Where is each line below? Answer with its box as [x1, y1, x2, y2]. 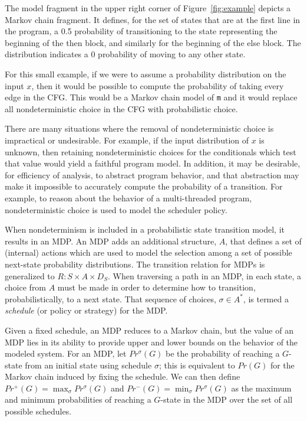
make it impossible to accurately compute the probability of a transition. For [5, 180, 283, 192]
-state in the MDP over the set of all [160, 393, 293, 406]
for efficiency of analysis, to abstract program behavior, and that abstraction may [5, 168, 299, 181]
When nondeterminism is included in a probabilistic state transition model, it [5, 223, 285, 236]
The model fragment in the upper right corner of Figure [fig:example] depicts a [5, 2, 291, 14]
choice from [5, 281, 47, 293]
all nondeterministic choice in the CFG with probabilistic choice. [5, 102, 238, 115]
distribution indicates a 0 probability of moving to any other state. [5, 48, 246, 60]
